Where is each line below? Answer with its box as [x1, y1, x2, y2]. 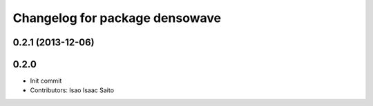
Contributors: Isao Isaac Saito [30, 86, 114, 94]
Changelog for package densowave [12, 10, 221, 25]
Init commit [30, 76, 62, 85]
